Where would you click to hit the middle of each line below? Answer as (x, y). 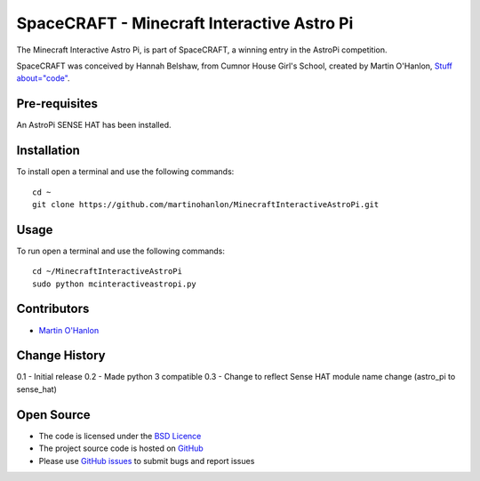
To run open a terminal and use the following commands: (121, 251)
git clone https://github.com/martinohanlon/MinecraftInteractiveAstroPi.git (206, 204)
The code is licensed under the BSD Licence (120, 436)
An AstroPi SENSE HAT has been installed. (94, 125)
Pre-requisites (57, 104)
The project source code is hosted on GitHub (121, 448)
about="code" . (43, 78)
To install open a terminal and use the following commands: (125, 172)
